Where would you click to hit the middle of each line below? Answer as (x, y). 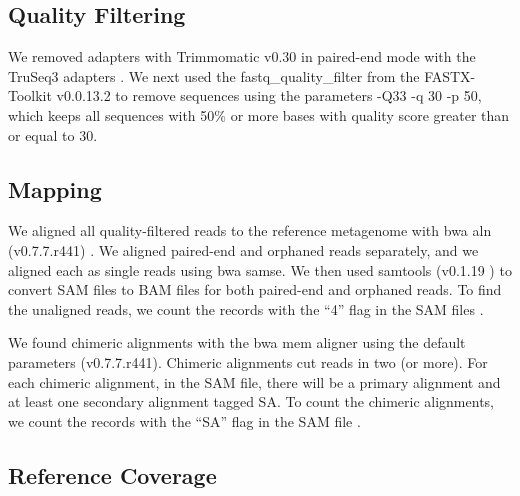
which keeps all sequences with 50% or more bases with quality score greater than (259, 114)
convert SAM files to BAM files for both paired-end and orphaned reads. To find (255, 289)
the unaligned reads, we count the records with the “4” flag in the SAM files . (246, 308)
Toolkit (30, 95)
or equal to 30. (53, 134)
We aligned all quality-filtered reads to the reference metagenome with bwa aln (250, 230)
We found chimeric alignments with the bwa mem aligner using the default (237, 342)
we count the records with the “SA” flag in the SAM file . (184, 420)
